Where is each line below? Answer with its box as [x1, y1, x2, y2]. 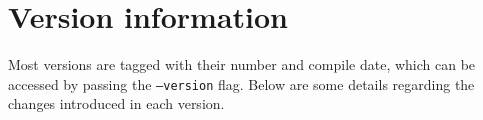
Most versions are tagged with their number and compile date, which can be [8, 54, 476, 75]
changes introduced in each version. [8, 93, 225, 114]
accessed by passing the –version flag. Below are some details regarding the [8, 73, 475, 94]
